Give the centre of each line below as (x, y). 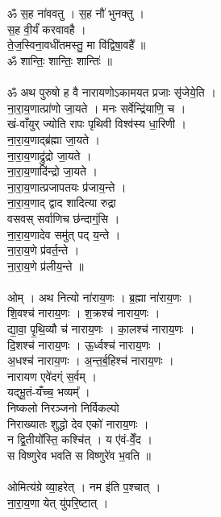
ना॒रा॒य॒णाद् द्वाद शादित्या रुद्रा (62, 203)
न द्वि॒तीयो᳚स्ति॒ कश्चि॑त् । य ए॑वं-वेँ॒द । (80, 439)
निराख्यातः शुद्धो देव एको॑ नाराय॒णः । (78, 423)
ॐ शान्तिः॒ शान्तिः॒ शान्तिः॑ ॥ (60, 60)
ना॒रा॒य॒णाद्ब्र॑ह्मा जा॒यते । (54, 139)
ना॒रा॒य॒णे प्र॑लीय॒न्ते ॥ (46, 265)
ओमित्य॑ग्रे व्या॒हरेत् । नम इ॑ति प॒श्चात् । (84, 486)
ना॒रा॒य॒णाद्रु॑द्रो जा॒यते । (50, 155)
